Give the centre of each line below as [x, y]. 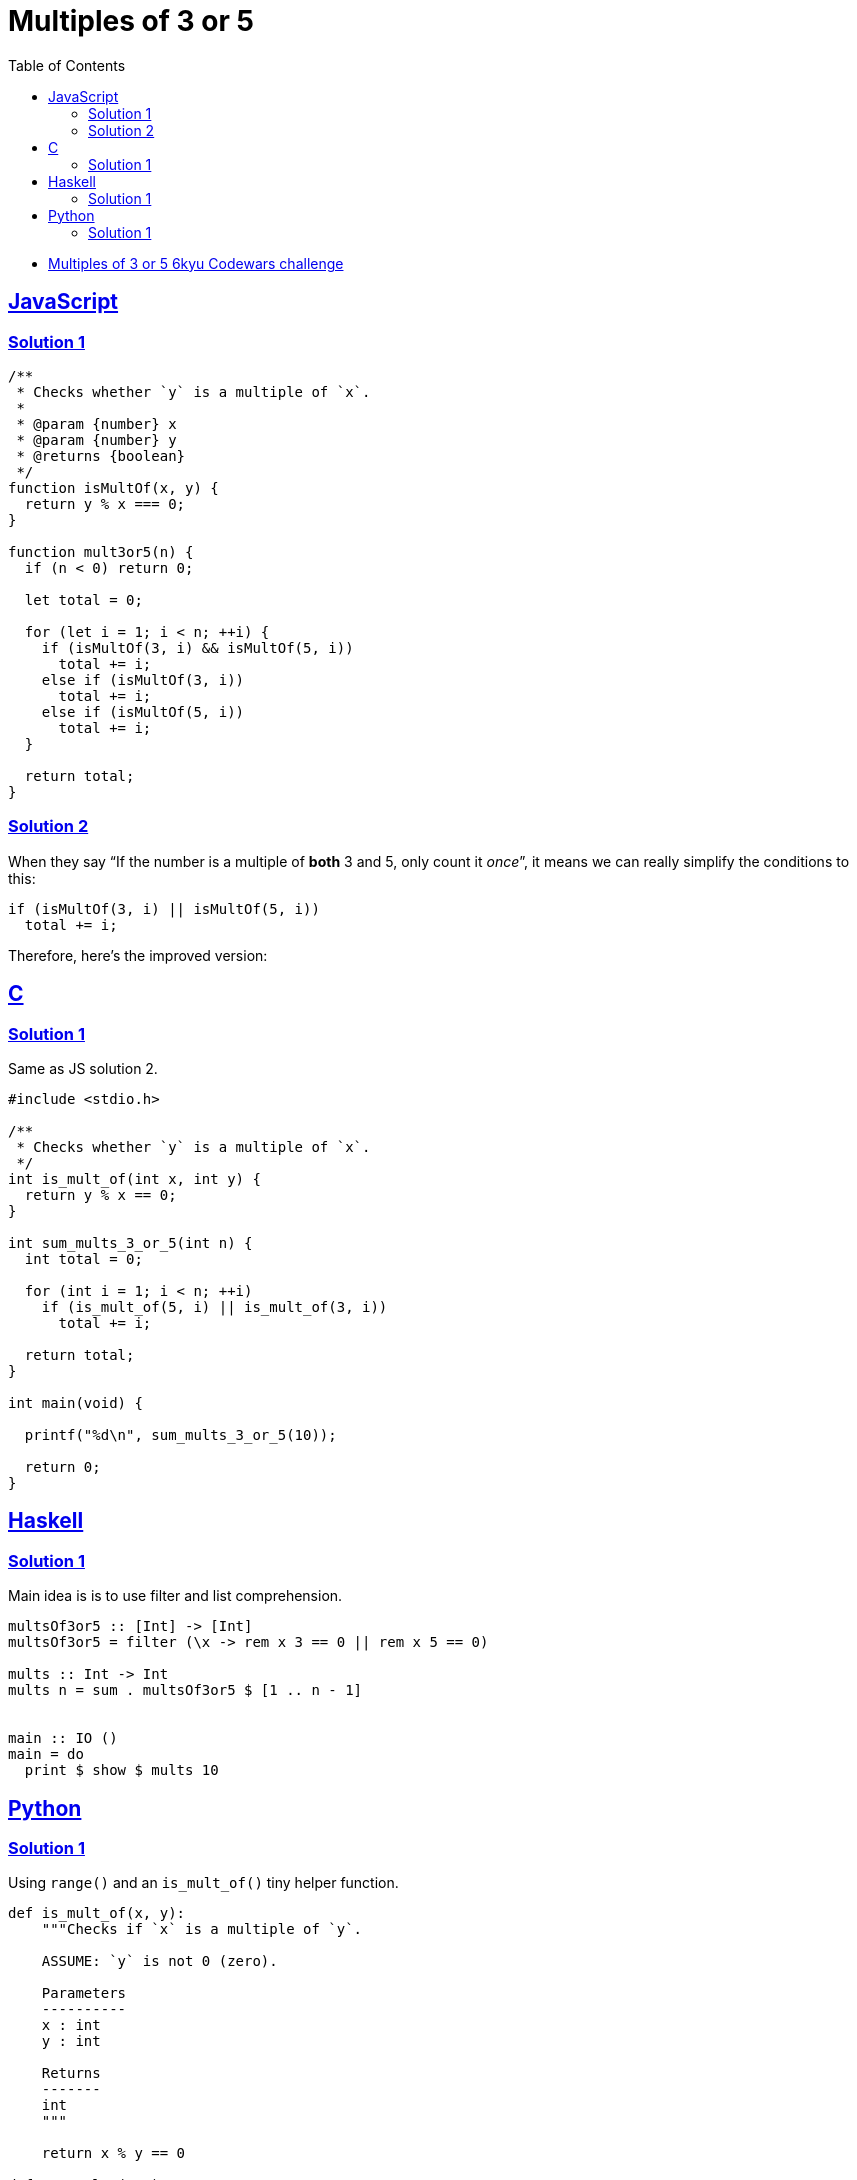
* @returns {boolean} [101, 455]
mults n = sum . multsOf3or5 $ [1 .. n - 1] [185, 1690]
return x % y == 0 [113, 2153]
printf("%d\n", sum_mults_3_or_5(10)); [180, 1434]
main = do [46, 1754]
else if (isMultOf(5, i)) [143, 711]
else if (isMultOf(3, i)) [143, 679]
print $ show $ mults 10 [121, 1770]
